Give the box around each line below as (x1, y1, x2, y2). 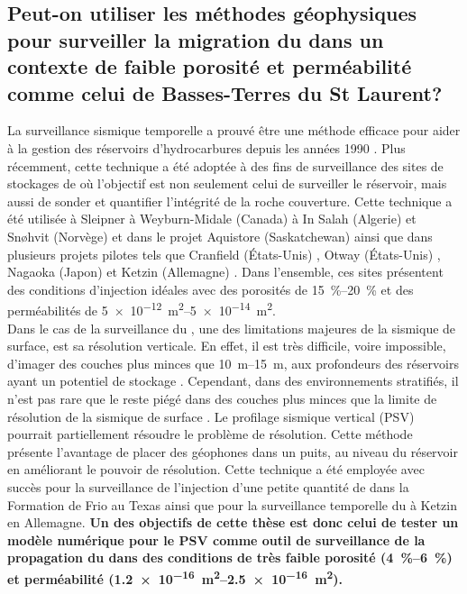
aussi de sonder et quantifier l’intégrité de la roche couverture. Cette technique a (7, 191, 453, 210)
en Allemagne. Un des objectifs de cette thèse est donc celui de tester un (7, 513, 459, 532)
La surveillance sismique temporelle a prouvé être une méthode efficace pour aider (7, 121, 461, 140)
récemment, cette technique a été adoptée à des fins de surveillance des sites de (7, 156, 444, 175)
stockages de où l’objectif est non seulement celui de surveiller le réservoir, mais (7, 174, 447, 193)
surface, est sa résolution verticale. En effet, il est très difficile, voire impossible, (7, 336, 446, 355)
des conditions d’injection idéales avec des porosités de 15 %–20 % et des (7, 279, 414, 298)
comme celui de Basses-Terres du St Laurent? (7, 78, 443, 106)
